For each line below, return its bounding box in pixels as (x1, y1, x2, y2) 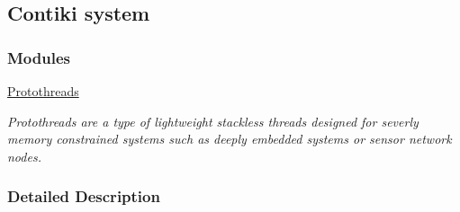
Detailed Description (7, 185, 160, 208)
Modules (7, 46, 70, 68)
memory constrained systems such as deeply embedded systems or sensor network (7, 129, 452, 148)
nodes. (7, 146, 41, 165)
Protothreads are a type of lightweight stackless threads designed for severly (7, 111, 419, 130)
